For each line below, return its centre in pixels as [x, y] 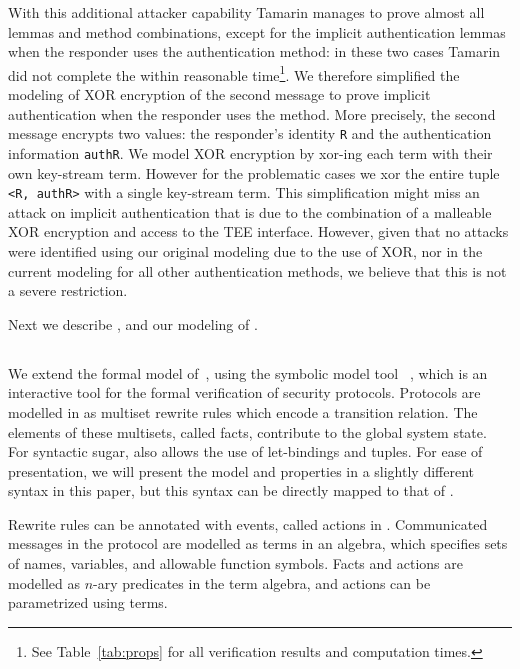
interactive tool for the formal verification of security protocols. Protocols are [244, 392]
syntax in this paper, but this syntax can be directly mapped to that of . [231, 490]
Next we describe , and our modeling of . [133, 323]
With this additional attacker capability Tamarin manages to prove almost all [246, 12]
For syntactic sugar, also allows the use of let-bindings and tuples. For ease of [245, 451]
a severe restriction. [68, 290]
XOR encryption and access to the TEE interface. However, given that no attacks [258, 231]
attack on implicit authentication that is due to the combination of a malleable [250, 211]
